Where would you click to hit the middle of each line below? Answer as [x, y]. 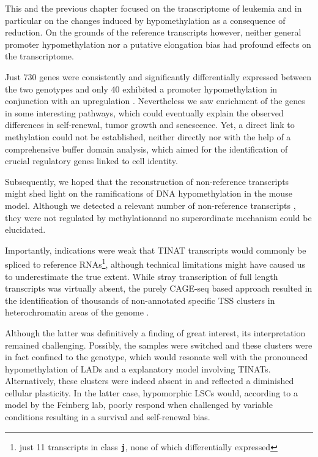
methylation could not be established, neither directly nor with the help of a [148, 136]
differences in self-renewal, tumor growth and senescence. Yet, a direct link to [150, 125]
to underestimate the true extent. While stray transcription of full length [142, 276]
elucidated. [25, 229]
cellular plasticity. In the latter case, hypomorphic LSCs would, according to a [151, 392]
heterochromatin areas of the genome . [77, 312]
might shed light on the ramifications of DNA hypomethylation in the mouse [149, 193]
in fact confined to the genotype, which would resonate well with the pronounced [157, 357]
